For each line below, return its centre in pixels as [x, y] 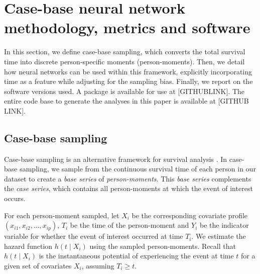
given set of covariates [38, 266]
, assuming [98, 266]
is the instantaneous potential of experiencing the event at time [136, 256]
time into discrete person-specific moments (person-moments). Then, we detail [124, 61]
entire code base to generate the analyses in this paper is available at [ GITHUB [126, 101]
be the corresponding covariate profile [190, 215]
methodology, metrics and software [127, 27]
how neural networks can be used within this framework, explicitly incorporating [128, 71]
